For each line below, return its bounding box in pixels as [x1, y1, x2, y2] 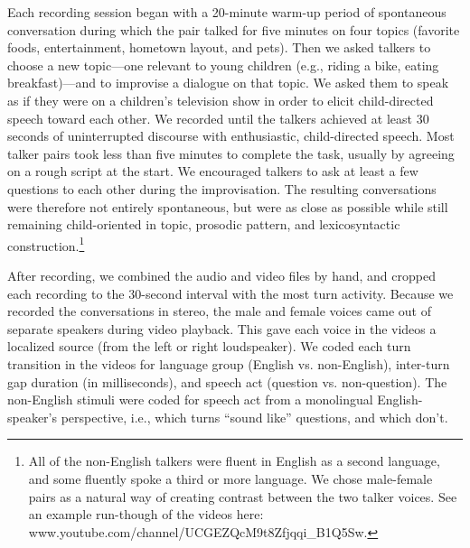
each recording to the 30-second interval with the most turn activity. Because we [7, 283, 454, 302]
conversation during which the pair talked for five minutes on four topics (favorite [7, 20, 460, 39]
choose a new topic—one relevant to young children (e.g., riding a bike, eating [7, 55, 439, 74]
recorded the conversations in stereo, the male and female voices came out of [7, 302, 431, 320]
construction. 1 [7, 233, 85, 255]
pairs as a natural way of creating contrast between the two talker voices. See [28, 487, 457, 506]
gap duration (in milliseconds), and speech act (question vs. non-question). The [7, 372, 447, 391]
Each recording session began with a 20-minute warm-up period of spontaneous [7, 3, 446, 21]
